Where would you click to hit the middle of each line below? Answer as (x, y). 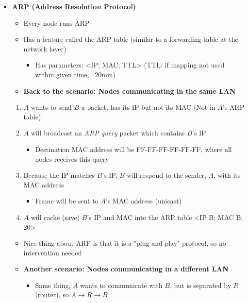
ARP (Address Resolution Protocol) (74, 6)
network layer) (45, 48)
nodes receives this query (72, 159)
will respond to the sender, (166, 175)
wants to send (51, 107)
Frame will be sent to (67, 201)
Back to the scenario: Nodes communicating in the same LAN (130, 91)
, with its (227, 175)
